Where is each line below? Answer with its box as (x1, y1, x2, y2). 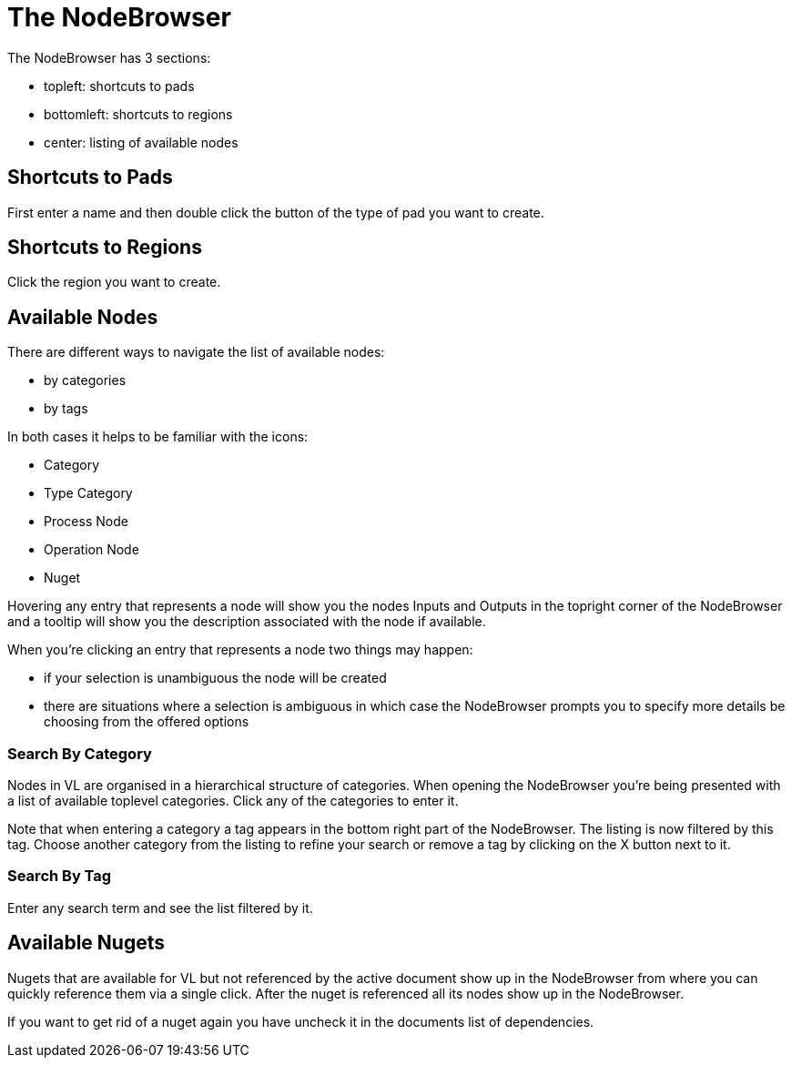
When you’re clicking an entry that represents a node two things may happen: (7, 642, 473, 658)
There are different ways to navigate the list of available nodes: (7, 344, 385, 360)
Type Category (44, 485, 133, 502)
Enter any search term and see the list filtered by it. (7, 899, 313, 916)
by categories (44, 372, 127, 389)
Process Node (44, 513, 128, 530)
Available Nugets (7, 931, 165, 955)
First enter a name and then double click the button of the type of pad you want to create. (7, 204, 544, 220)
